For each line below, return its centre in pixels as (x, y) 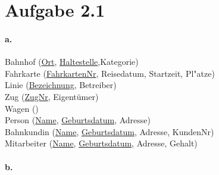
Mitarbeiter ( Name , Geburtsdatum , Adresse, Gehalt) (101, 143)
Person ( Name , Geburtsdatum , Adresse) (78, 120)
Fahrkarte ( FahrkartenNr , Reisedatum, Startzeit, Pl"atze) (110, 73)
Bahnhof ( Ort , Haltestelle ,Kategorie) (72, 62)
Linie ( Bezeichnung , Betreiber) (61, 85)
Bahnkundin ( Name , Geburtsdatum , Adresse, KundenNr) (109, 131)
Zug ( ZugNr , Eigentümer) (52, 96)
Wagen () (22, 108)
